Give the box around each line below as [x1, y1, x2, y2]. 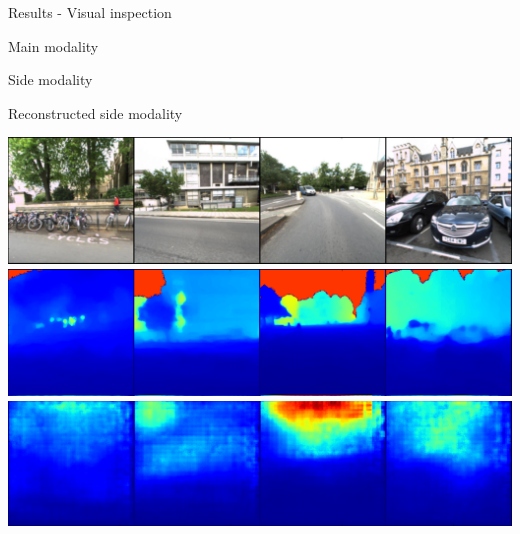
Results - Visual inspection [8, 2, 172, 22]
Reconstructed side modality [8, 102, 183, 123]
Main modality [8, 35, 99, 56]
